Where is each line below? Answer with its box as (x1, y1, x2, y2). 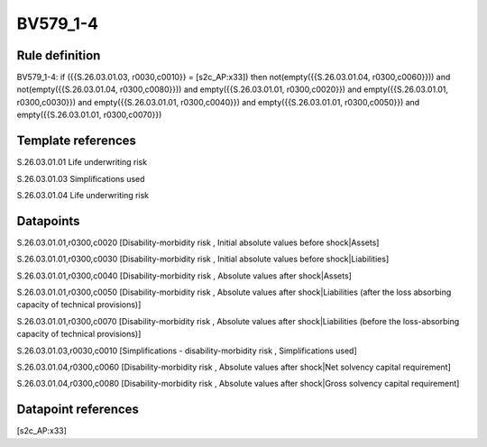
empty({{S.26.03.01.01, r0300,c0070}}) (16, 109, 162, 121)
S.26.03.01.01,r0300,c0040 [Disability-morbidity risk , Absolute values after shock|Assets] (16, 270, 352, 281)
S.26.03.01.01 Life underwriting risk (16, 157, 148, 168)
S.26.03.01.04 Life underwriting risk (16, 189, 150, 200)
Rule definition (16, 48, 101, 63)
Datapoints (16, 213, 80, 229)
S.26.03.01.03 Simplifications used (16, 173, 145, 184)
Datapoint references (16, 402, 140, 417)
